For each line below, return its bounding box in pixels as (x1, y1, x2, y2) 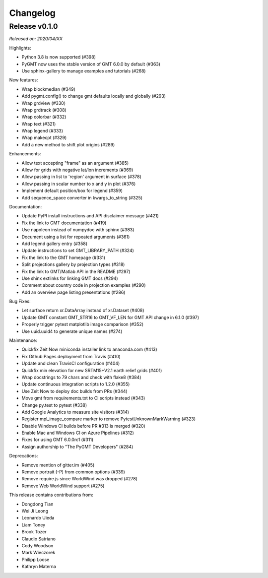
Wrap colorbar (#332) (21, 114, 67, 120)
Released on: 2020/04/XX (9, 36, 63, 42)
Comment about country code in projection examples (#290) (21, 282, 146, 288)
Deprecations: (9, 453, 38, 459)
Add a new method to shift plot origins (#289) (21, 141, 115, 147)
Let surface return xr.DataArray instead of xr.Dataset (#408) (21, 308, 144, 314)
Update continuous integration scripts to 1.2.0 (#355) (21, 381, 130, 387)
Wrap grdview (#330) (21, 100, 66, 106)
